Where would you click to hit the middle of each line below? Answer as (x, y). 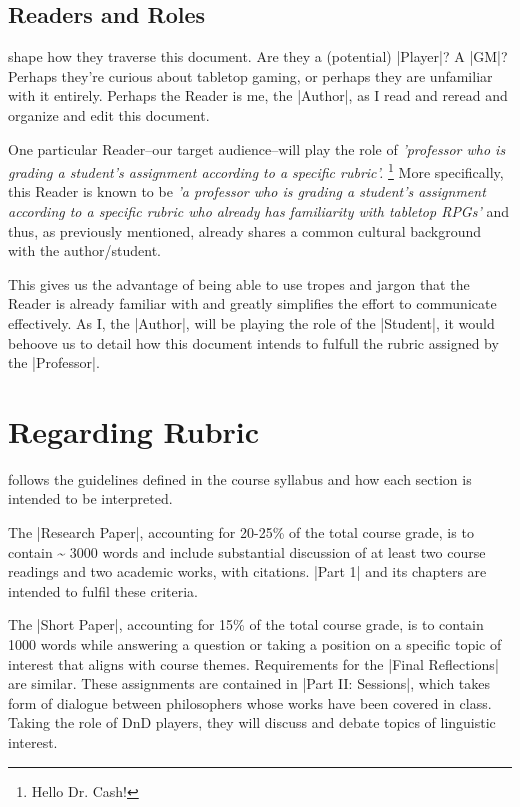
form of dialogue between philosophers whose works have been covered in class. (250, 702)
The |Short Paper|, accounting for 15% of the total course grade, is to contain (246, 624)
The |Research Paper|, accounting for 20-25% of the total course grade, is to (241, 532)
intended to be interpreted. (90, 498)
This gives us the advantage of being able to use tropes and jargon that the (239, 283)
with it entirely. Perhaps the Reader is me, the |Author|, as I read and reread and (258, 95)
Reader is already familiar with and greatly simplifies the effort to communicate (252, 303)
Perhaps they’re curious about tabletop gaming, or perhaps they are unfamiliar (250, 75)
